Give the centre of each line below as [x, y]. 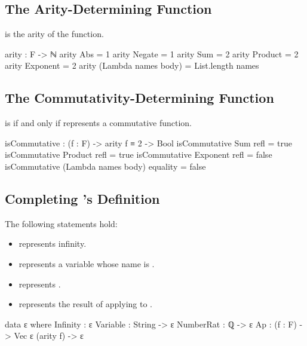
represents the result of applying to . [85, 304]
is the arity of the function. [54, 34]
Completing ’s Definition [82, 198]
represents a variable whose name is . [87, 263]
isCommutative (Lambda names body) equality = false [105, 166]
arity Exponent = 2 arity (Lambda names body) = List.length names [132, 65]
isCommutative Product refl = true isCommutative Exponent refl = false [139, 154]
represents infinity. [53, 244]
